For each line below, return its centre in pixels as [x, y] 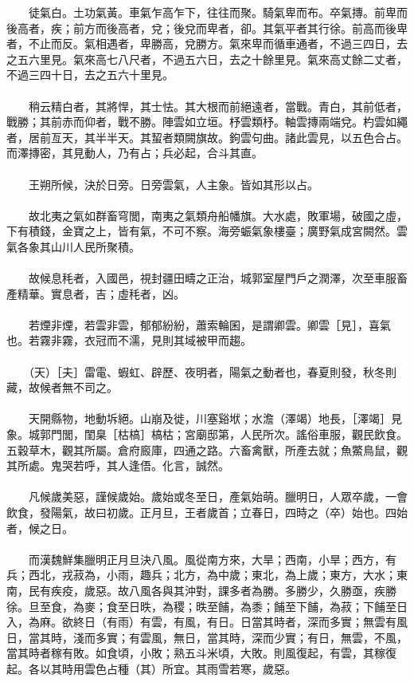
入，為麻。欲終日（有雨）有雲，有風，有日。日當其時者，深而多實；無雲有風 [207, 622]
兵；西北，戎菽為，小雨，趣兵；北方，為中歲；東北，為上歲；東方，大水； [201, 575]
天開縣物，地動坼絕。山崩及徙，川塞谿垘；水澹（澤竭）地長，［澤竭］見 [215, 418]
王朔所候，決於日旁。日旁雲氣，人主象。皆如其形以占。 [173, 184]
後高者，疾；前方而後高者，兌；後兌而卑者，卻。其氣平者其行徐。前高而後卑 [207, 28]
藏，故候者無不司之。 [62, 387]
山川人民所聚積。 [95, 246]
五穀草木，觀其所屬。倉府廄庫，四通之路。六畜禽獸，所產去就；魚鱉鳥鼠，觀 [207, 449]
